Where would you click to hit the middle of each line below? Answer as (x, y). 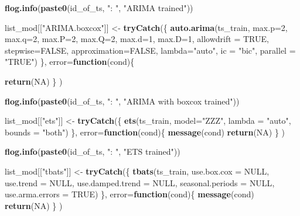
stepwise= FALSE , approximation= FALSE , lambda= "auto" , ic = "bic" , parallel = (150, 50)
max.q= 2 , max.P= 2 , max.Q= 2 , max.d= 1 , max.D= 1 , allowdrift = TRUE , (137, 39)
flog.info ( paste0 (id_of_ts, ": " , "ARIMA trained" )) (99, 8)
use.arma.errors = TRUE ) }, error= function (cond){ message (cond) (129, 194)
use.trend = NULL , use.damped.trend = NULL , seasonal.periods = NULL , (140, 182)
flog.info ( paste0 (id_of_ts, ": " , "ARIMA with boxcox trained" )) (122, 101)
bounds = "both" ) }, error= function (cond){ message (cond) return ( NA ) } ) (145, 132)
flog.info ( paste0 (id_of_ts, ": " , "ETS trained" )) (93, 151)
